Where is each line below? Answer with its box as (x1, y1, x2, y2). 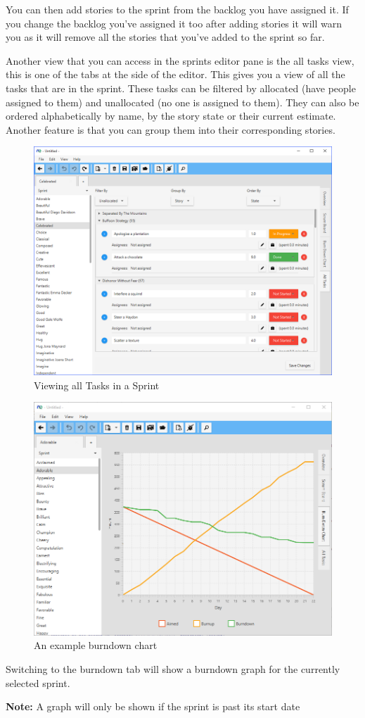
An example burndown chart (34, 638, 158, 653)
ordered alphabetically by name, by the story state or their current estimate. (6, 108, 336, 123)
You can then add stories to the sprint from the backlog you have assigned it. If (6, 2, 349, 16)
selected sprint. (6, 675, 70, 690)
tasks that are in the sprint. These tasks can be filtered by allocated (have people (6, 80, 356, 95)
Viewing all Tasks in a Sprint (34, 377, 160, 392)
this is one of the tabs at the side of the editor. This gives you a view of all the (6, 67, 345, 82)
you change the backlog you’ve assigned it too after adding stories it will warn (6, 15, 342, 30)
